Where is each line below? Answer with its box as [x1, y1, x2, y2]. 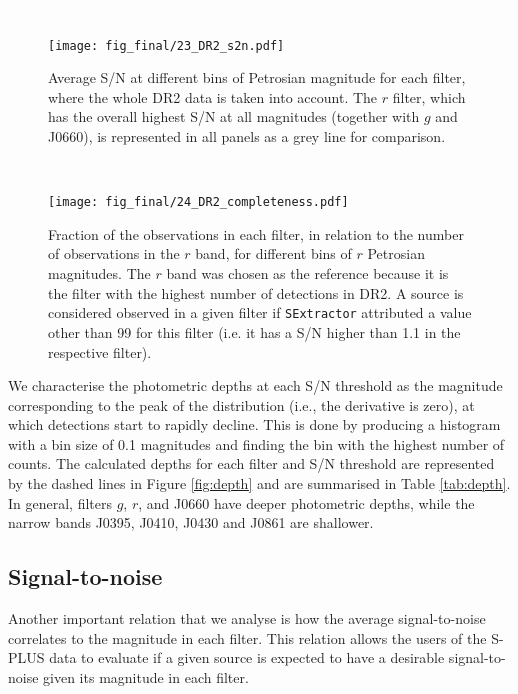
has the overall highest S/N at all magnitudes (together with [48, 106, 420, 127]
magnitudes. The [48, 263, 151, 284]
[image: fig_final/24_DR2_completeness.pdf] [48, 195, 349, 210]
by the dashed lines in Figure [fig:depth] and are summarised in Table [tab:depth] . [8, 473, 511, 494]
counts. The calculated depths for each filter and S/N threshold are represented [8, 453, 495, 474]
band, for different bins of [195, 243, 352, 264]
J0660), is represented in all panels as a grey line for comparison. [48, 126, 446, 147]
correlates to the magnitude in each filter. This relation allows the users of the [8, 627, 487, 648]
